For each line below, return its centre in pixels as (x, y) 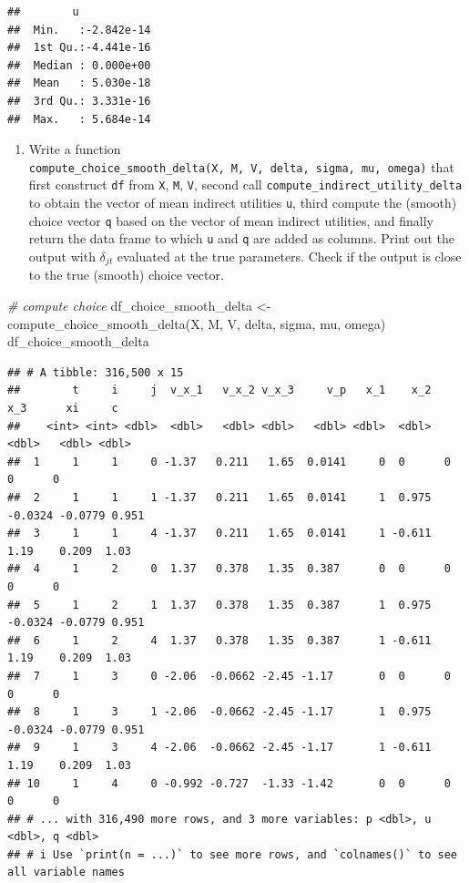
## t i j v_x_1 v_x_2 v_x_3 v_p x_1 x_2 (219, 390)
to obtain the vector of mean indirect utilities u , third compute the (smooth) (243, 203)
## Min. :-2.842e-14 (79, 30)
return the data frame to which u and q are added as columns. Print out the (241, 238)
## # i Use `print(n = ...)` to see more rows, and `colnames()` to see (232, 854)
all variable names (66, 873)
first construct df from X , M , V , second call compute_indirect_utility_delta (245, 185)
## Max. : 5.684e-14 (79, 119)
